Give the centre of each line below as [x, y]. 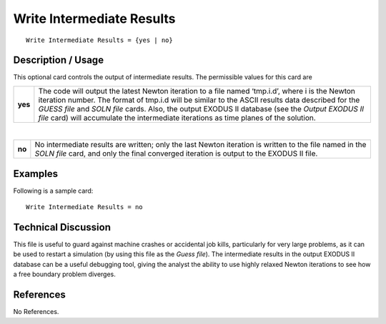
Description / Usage [58, 60]
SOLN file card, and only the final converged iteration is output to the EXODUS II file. [176, 153]
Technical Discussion [62, 227]
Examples [36, 174]
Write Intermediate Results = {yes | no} [99, 40]
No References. [36, 312]
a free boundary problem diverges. [64, 274]
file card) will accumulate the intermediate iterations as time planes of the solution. [177, 118]
